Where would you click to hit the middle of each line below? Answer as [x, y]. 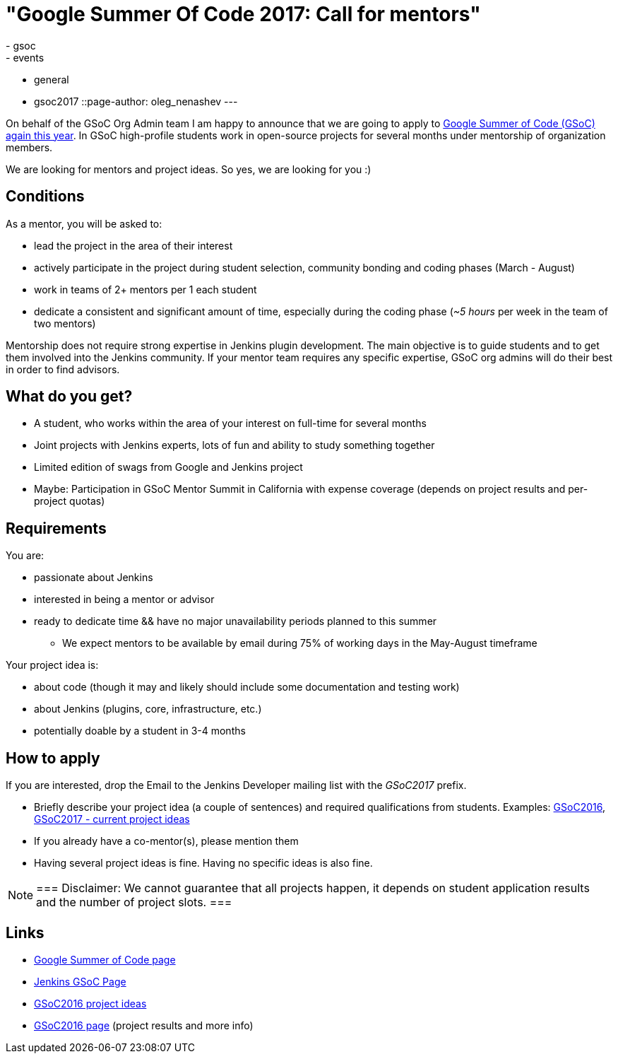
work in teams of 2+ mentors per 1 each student [145, 289]
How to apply [53, 758]
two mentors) [65, 323]
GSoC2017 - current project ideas [112, 819]
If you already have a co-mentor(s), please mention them [166, 841]
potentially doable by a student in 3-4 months [140, 731]
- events [25, 57]
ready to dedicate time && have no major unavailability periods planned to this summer [236, 621]
